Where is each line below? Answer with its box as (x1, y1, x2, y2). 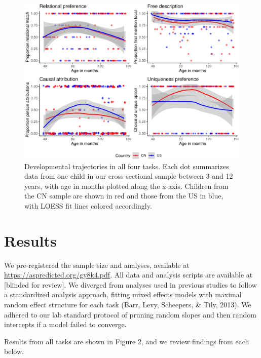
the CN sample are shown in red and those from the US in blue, (24, 190, 223, 201)
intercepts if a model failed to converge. (4, 319, 127, 330)
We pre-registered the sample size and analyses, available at (4, 259, 190, 270)
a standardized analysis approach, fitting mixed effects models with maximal (4, 289, 242, 300)
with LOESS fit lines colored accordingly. (24, 200, 152, 211)
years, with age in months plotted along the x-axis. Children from (24, 180, 229, 191)
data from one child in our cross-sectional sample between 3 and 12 (24, 171, 233, 181)
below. (4, 346, 24, 356)
